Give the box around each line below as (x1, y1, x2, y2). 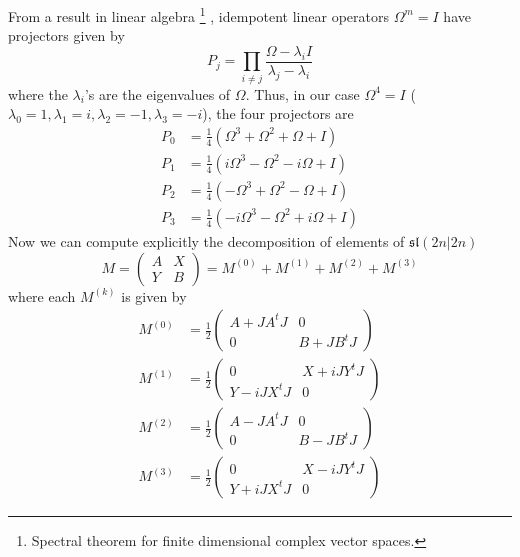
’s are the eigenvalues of (84, 83, 231, 104)
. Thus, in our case (245, 83, 360, 104)
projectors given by (8, 25, 125, 46)
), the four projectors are (202, 103, 354, 124)
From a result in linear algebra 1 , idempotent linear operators (8, 3, 389, 26)
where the (8, 83, 68, 104)
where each (8, 285, 76, 306)
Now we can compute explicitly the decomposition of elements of (8, 230, 405, 251)
